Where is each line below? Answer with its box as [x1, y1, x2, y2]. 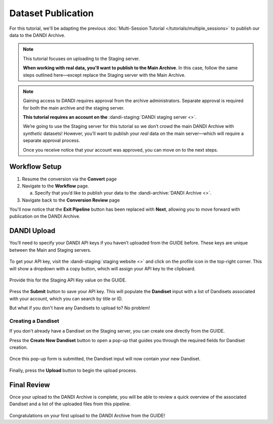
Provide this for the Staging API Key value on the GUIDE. [9, 277, 127, 283]
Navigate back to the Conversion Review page [22, 197, 120, 203]
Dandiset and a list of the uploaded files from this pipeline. [9, 401, 131, 407]
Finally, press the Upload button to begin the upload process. [9, 367, 138, 373]
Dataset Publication [9, 8, 94, 19]
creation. [9, 344, 28, 351]
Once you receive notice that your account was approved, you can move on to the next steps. [23, 147, 218, 153]
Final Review [9, 381, 50, 389]
